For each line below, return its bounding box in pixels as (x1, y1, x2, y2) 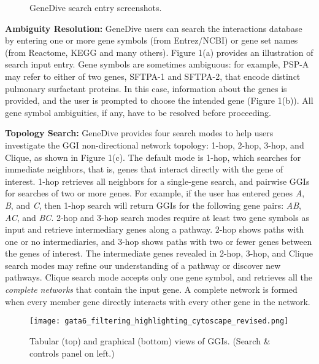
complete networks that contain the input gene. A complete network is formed (5, 283, 298, 296)
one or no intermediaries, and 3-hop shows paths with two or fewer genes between (5, 234, 312, 247)
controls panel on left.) (29, 346, 115, 359)
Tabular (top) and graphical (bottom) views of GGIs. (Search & (29, 334, 271, 347)
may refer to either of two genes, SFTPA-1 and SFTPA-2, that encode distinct (5, 69, 301, 82)
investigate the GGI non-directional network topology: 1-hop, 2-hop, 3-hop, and (5, 138, 304, 151)
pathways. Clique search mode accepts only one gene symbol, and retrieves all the (5, 271, 312, 284)
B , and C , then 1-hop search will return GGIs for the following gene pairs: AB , (5, 198, 301, 211)
